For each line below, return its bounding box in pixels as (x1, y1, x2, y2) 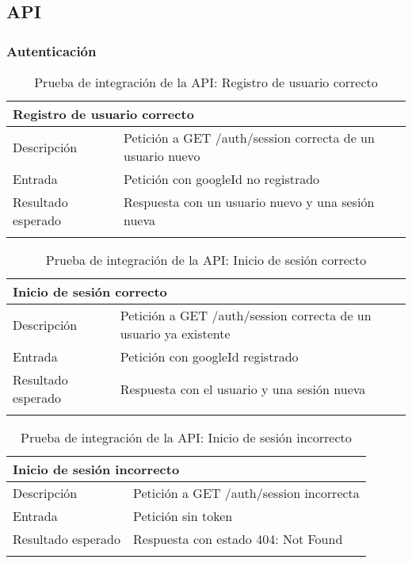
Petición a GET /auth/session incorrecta (133, 484, 360, 502)
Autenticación (6, 40, 97, 60)
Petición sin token (133, 507, 233, 525)
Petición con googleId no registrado (124, 170, 320, 188)
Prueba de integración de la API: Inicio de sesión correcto (45, 251, 367, 269)
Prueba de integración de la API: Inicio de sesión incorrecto (21, 428, 352, 446)
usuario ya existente (120, 324, 231, 343)
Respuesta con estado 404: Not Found (133, 530, 343, 548)
